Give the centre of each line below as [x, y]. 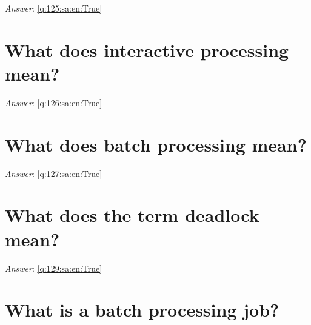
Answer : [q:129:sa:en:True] [54, 268]
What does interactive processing [147, 49]
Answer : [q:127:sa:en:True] [54, 173]
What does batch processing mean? [156, 144]
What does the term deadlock [132, 215]
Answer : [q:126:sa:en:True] [54, 102]
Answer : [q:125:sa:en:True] [54, 8]
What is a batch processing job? [142, 310]
